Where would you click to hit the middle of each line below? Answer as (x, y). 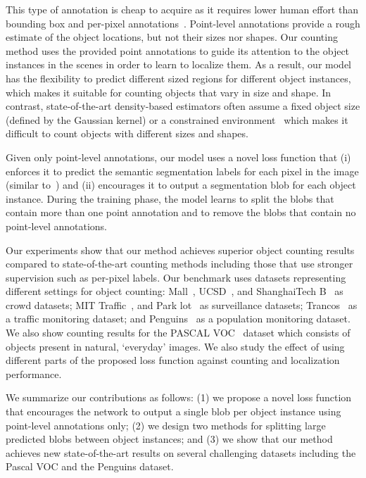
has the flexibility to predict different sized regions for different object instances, (178, 78)
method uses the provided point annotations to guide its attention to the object (178, 50)
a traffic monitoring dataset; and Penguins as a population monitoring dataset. (178, 319)
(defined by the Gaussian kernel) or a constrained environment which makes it (177, 119)
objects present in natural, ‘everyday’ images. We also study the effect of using (175, 346)
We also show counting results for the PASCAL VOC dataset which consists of (178, 333)
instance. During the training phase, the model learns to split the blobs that (170, 198)
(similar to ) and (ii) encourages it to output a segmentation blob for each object (181, 185)
